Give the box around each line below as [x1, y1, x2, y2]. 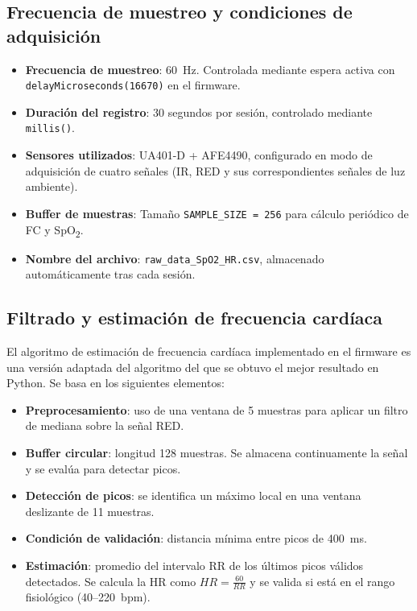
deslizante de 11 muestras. [25, 502, 155, 519]
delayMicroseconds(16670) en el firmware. [25, 76, 241, 93]
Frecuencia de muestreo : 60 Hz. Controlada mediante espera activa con [25, 60, 395, 77]
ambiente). [25, 178, 78, 195]
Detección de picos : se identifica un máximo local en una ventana [25, 487, 361, 504]
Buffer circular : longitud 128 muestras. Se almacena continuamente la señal [25, 444, 408, 461]
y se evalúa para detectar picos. [25, 460, 181, 477]
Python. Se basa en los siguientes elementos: [6, 374, 225, 391]
